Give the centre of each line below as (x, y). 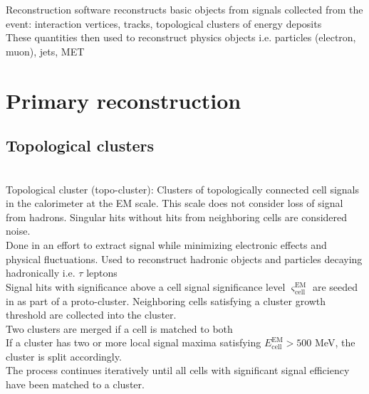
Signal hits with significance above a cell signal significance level (146, 286)
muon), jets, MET (45, 51)
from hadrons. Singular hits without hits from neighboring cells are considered (177, 217)
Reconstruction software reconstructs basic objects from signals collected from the (184, 9)
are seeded (335, 286)
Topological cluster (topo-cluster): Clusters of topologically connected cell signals (183, 189)
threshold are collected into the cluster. (91, 315)
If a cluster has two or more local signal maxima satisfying (134, 342)
